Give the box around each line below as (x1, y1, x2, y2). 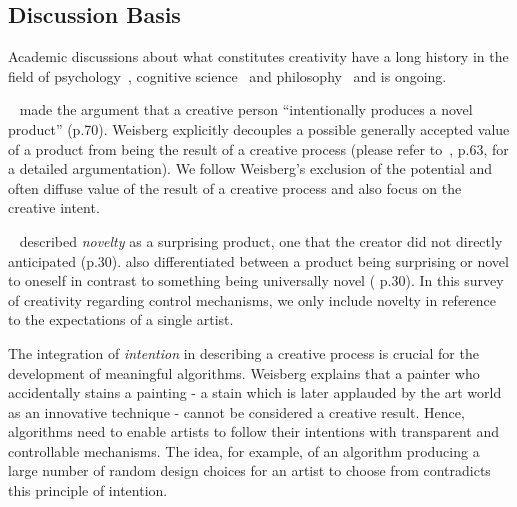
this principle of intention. (8, 480, 168, 501)
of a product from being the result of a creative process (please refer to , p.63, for (8, 138, 509, 159)
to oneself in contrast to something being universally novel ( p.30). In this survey (8, 270, 504, 291)
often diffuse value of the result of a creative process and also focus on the (8, 177, 462, 198)
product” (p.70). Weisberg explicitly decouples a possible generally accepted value (8, 118, 510, 139)
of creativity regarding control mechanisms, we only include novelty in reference (8, 289, 497, 310)
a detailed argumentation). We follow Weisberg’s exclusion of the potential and (8, 158, 493, 179)
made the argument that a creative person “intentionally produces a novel (19, 99, 473, 120)
